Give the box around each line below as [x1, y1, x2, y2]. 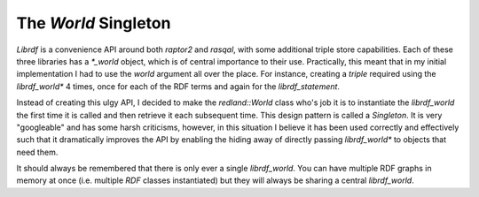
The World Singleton [16, 13, 171, 33]
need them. [16, 147, 59, 157]
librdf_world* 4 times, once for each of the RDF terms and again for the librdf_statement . [16, 80, 341, 92]
